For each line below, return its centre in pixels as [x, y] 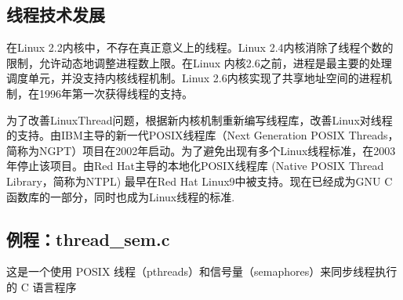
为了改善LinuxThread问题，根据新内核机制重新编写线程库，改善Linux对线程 [200, 119]
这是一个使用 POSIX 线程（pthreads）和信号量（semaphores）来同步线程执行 [202, 271]
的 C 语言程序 [42, 286]
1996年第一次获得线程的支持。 [116, 93]
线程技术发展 [56, 14]
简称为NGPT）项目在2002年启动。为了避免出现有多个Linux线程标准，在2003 [201, 150]
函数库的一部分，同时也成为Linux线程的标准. [121, 196]
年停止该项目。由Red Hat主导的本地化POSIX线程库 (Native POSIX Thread [195, 166]
